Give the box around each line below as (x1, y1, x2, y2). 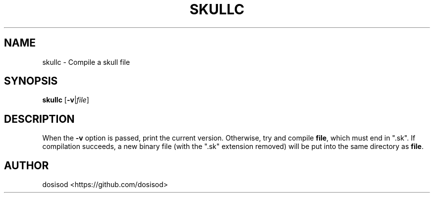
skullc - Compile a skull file (42, 57, 130, 66)
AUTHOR (4, 159, 49, 172)
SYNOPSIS (4, 75, 58, 88)
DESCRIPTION (4, 112, 75, 125)
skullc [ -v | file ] (42, 96, 89, 104)
